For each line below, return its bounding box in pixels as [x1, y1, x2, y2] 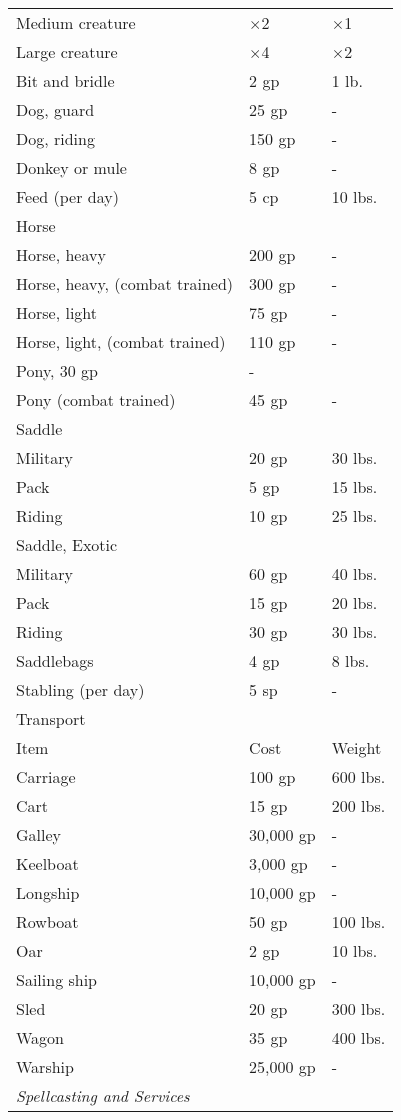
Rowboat [16, 910, 79, 933]
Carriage [16, 765, 76, 788]
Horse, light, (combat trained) [16, 330, 226, 353]
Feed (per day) [16, 185, 119, 208]
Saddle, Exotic [16, 533, 118, 556]
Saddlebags [16, 649, 94, 672]
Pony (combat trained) [16, 388, 176, 411]
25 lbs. [331, 504, 378, 527]
